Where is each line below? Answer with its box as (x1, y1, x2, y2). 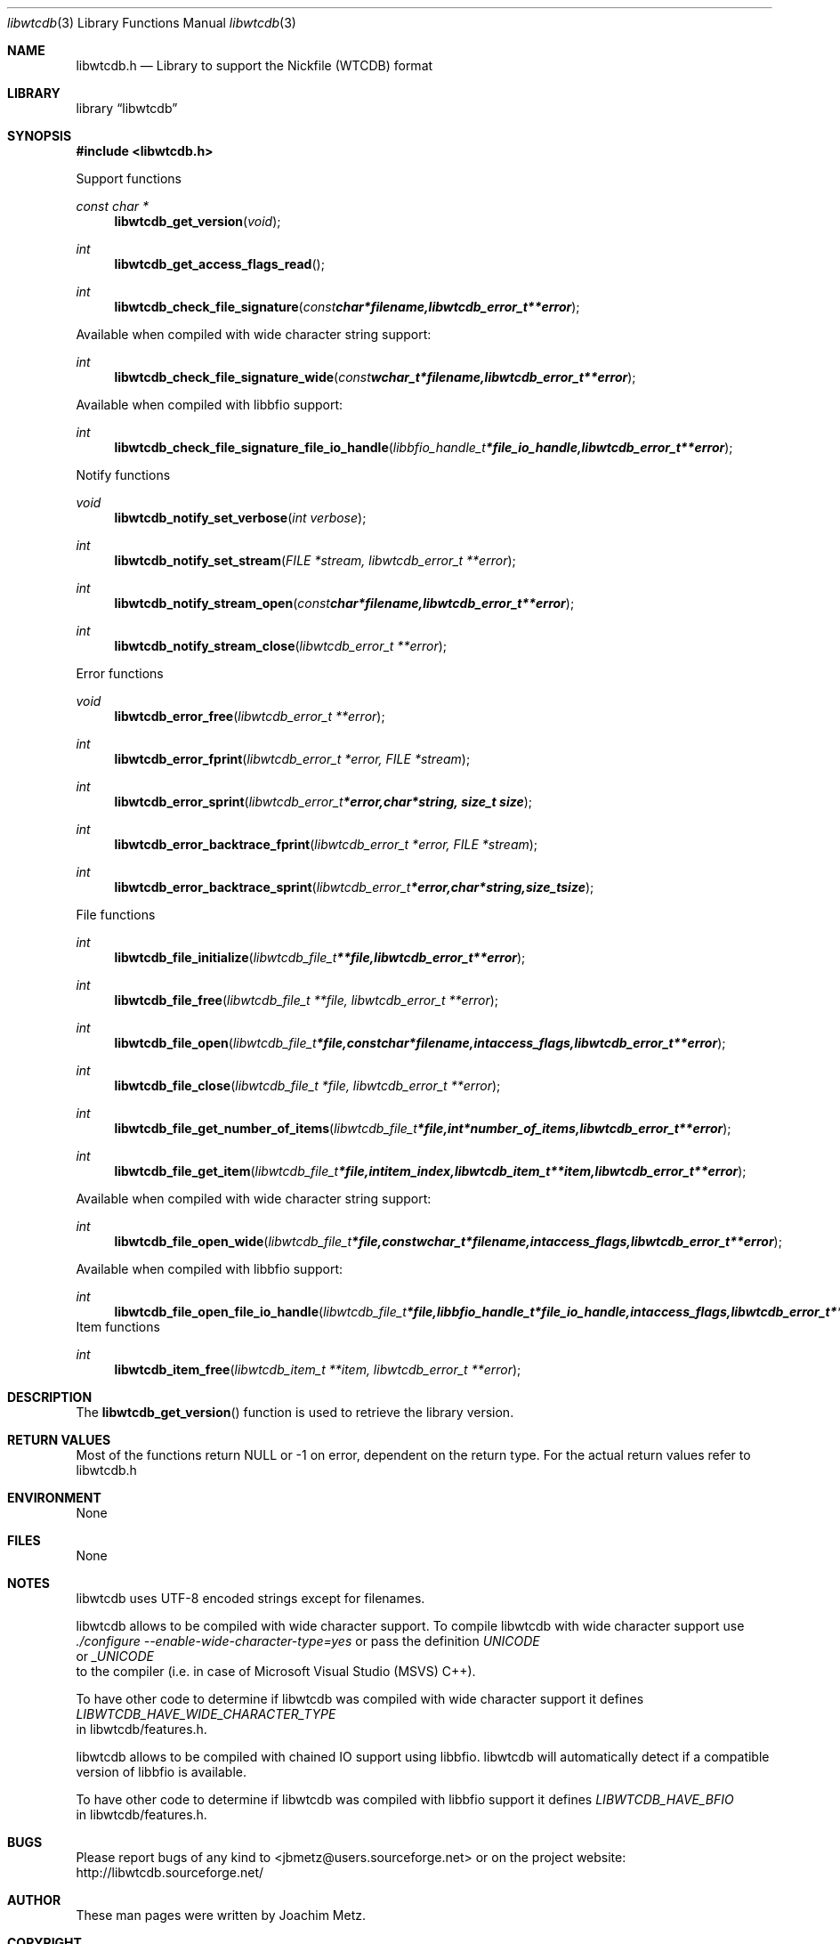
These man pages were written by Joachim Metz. (76, 1908, 366, 1923)
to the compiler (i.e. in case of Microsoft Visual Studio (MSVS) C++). (76, 1664, 476, 1679)
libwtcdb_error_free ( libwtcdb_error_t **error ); (114, 709, 385, 724)
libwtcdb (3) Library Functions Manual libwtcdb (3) (7, 15, 296, 30)
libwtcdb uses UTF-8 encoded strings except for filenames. (76, 1591, 425, 1606)
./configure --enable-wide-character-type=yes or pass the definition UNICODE (76, 1633, 540, 1648)
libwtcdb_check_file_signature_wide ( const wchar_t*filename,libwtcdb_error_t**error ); (114, 369, 636, 385)
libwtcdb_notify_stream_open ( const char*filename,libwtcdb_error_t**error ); (114, 595, 575, 611)
